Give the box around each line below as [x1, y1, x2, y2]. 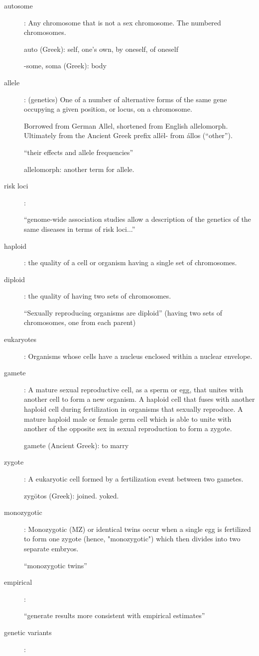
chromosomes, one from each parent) [24, 317, 136, 328]
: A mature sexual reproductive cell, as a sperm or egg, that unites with [24, 384, 243, 394]
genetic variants [4, 627, 52, 637]
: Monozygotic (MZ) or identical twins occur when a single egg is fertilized [24, 523, 251, 534]
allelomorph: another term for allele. [24, 164, 134, 174]
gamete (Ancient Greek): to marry [24, 440, 129, 450]
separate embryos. [24, 543, 79, 553]
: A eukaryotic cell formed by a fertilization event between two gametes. [24, 474, 244, 484]
